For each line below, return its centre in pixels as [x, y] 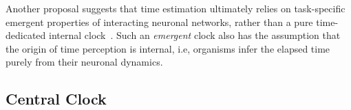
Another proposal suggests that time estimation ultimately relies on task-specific [175, 8]
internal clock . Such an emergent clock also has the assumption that [194, 35]
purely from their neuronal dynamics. [84, 62]
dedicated [26, 35]
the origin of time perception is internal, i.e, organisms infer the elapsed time [168, 48]
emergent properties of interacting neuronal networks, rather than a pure [159, 22]
